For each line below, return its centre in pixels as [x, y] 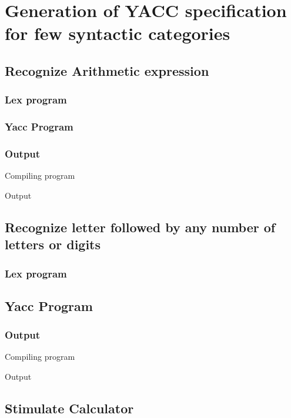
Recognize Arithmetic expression [107, 70]
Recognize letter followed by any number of [140, 227]
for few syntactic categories [118, 33]
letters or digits [53, 244]
